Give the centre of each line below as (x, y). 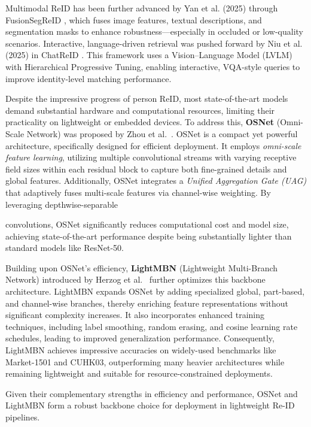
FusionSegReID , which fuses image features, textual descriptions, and (134, 19)
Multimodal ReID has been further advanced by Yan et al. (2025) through (142, 8)
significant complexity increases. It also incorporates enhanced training (135, 315)
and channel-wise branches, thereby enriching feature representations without (147, 303)
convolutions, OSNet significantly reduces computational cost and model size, (147, 224)
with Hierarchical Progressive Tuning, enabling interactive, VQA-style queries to (153, 66)
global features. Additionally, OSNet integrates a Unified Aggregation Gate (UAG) (156, 181)
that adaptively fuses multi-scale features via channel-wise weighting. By (138, 192)
